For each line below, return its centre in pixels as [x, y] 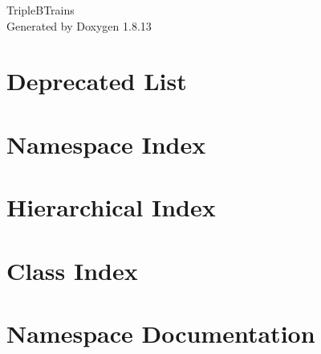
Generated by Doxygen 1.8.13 [79, 25]
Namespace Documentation [161, 333]
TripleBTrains [41, 10]
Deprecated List [97, 81]
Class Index [72, 270]
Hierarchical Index [111, 207]
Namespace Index [106, 144]
